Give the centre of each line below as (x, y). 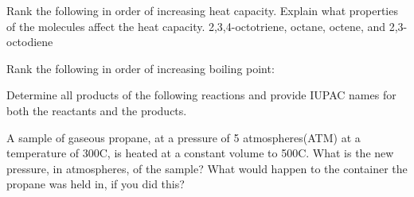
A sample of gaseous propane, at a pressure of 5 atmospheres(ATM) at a (184, 137)
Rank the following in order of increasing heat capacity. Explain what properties (202, 10)
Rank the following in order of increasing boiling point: (141, 68)
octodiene (30, 42)
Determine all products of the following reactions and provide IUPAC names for (201, 95)
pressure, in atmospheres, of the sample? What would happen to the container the (207, 168)
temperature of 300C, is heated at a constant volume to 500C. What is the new (200, 153)
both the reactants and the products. (97, 110)
